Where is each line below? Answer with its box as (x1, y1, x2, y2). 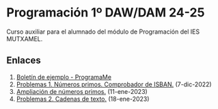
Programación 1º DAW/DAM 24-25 (6, 5, 205, 21)
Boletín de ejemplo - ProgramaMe (16, 73, 112, 81)
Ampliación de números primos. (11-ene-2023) (16, 87, 148, 95)
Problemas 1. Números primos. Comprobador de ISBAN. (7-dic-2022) (16, 80, 213, 88)
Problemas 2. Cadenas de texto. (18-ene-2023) (16, 95, 150, 103)
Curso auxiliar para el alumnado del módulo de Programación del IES (6, 27, 200, 36)
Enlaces (6, 55, 42, 66)
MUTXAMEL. (6, 34, 43, 43)
